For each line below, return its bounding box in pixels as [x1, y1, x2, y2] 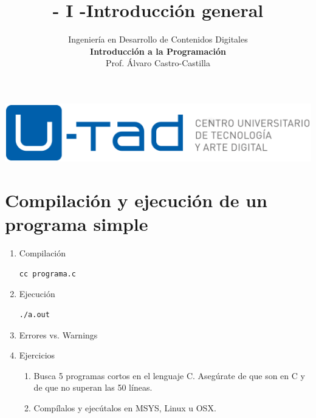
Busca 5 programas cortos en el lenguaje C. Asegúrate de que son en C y [33, 369, 305, 382]
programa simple [5, 211, 148, 236]
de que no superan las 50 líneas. [33, 381, 153, 394]
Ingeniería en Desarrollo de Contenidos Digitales [68, 33, 248, 46]
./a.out [19, 310, 50, 319]
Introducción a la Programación [90, 44, 226, 57]
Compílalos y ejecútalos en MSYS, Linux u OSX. [33, 401, 216, 414]
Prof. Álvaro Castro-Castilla [106, 57, 210, 69]
